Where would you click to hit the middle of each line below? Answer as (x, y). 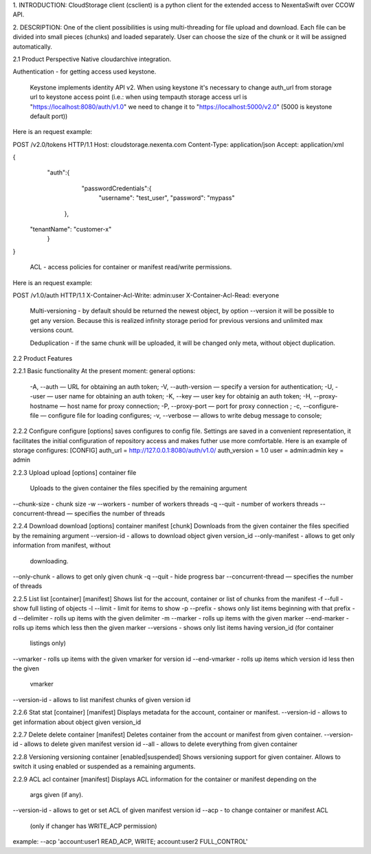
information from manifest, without (62, 546)
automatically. (33, 46)
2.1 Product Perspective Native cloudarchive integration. (92, 59)
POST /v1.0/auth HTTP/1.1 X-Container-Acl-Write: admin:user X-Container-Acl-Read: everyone (146, 295)
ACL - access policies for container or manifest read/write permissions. (131, 267)
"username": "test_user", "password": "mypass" (167, 198)
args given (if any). (57, 795)
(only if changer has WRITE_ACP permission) (93, 826)
